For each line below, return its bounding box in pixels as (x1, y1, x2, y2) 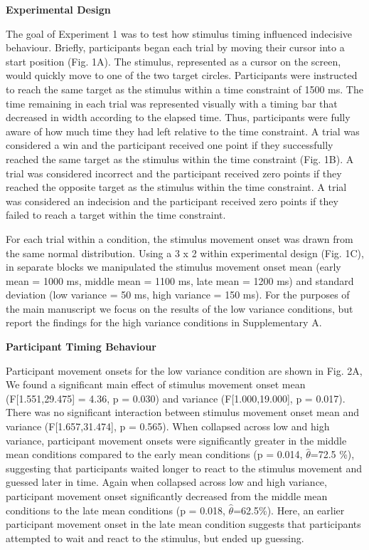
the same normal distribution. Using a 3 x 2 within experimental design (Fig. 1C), (6, 245, 364, 260)
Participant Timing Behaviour (6, 339, 156, 354)
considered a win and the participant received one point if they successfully (6, 137, 333, 152)
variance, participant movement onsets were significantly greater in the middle (6, 432, 347, 447)
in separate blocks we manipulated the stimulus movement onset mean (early (6, 259, 341, 274)
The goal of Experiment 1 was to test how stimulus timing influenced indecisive (6, 26, 353, 41)
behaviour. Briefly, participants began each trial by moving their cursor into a (6, 40, 345, 55)
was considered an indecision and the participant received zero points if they (6, 193, 338, 208)
